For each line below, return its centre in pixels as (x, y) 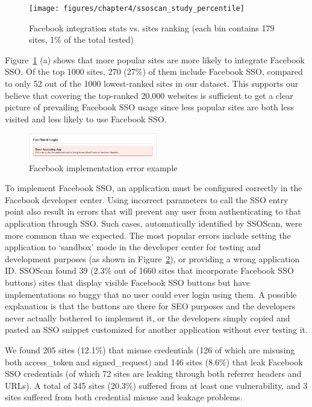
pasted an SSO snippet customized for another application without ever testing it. (156, 330)
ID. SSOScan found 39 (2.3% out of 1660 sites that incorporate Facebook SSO (149, 270)
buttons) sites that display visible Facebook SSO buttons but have (128, 282)
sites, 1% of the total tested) (82, 39)
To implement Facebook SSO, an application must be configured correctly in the (154, 188)
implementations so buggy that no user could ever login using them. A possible (151, 294)
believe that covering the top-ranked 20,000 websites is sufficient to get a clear (149, 95)
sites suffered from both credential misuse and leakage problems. (124, 397)
